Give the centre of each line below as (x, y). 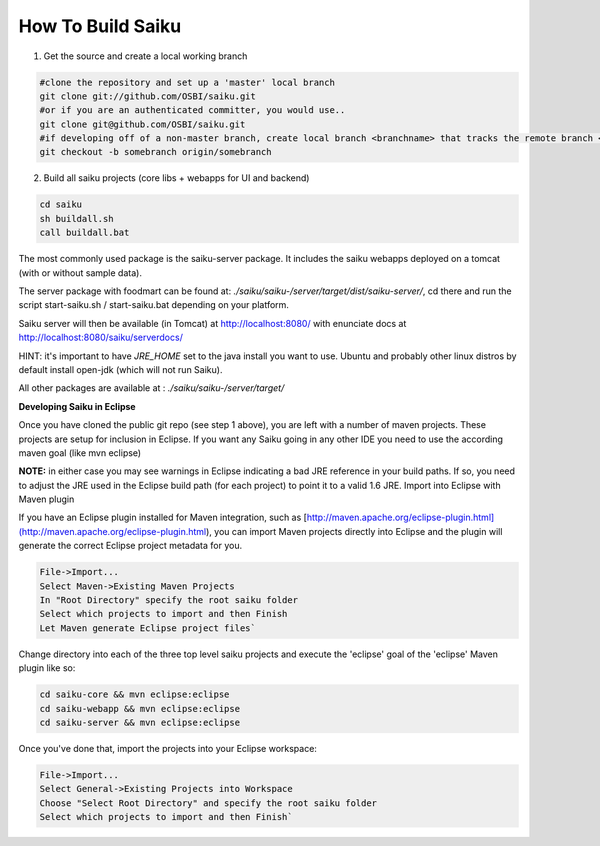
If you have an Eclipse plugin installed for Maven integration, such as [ (162, 517)
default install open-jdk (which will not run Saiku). (120, 369)
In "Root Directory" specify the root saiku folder (169, 600)
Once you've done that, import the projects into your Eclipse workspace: (167, 748)
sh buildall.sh (76, 218)
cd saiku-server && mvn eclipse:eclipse (139, 722)
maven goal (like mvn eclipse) (80, 452)
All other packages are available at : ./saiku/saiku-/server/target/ (151, 388)
